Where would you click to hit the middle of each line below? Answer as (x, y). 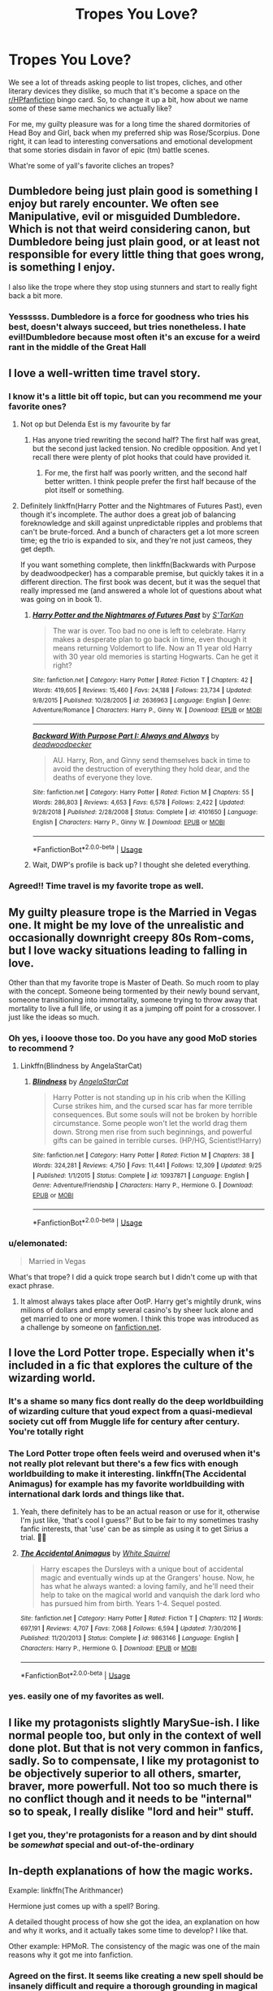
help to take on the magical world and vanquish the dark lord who (150, 1595)
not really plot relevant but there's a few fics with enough (123, 1463)
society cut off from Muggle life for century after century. (124, 1421)
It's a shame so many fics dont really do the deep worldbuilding (136, 1400)
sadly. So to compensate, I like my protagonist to (134, 1761)
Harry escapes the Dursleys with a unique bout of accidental (142, 1569)
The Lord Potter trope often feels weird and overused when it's (134, 1453)
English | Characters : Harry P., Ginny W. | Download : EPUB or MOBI (128, 822)
